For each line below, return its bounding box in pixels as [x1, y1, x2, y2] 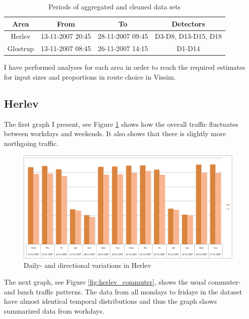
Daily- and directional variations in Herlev [24, 260, 152, 270]
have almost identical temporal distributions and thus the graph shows [4, 296, 217, 306]
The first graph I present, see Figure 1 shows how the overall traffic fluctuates [4, 118, 239, 129]
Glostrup [7, 43, 34, 54]
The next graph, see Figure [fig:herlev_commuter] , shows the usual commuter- [4, 277, 241, 287]
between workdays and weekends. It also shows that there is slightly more [4, 128, 226, 139]
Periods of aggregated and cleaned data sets [48, 1, 181, 11]
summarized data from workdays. [4, 305, 104, 316]
